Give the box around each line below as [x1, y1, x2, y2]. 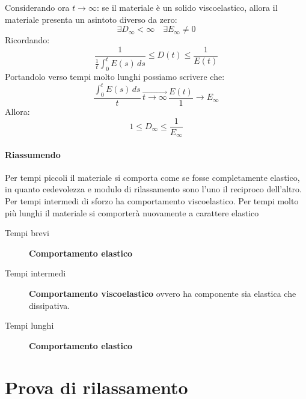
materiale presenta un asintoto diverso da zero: [5, 13, 177, 25]
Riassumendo [5, 148, 61, 160]
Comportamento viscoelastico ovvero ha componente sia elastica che [29, 287, 296, 299]
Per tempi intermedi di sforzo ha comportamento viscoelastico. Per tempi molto [5, 195, 299, 207]
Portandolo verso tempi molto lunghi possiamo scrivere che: [5, 70, 225, 82]
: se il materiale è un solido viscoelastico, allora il [96, 1, 278, 13]
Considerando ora [5, 1, 70, 13]
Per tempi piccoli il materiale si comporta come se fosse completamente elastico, [5, 171, 300, 183]
